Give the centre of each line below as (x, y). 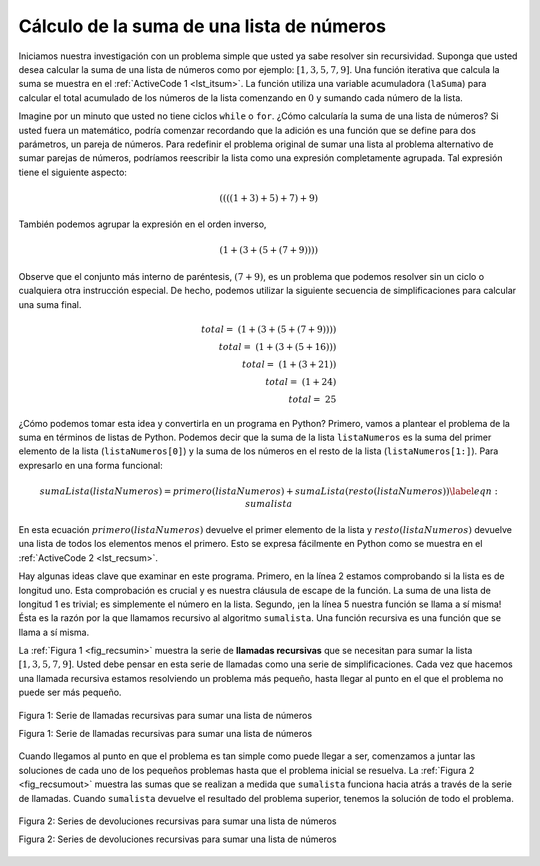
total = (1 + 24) (301, 381)
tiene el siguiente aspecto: (72, 172)
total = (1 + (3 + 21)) (289, 364)
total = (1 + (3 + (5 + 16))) (277, 346)
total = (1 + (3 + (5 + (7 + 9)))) (269, 329)
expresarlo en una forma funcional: (91, 465)
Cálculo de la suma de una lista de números (202, 26)
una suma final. (50, 304)
